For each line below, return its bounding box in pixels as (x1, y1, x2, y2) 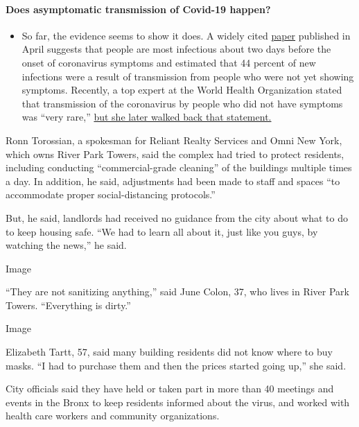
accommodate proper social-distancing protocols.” (6, 187, 216, 202)
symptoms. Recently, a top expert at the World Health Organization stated (21, 82, 342, 97)
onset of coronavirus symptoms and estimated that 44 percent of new (21, 55, 316, 69)
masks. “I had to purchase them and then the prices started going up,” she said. (6, 358, 347, 372)
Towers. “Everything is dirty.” (6, 297, 131, 312)
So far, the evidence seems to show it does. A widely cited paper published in (21, 28, 351, 42)
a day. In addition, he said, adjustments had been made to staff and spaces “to (6, 173, 340, 188)
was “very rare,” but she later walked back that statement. (21, 110, 272, 124)
